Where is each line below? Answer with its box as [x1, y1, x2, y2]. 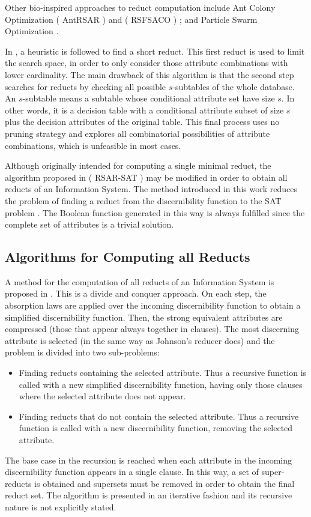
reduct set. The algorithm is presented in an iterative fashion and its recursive [5, 489, 292, 501]
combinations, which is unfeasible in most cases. [5, 139, 181, 151]
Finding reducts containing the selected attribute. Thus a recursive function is [19, 366, 307, 379]
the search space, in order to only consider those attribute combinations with [5, 56, 288, 69]
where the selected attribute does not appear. [19, 390, 186, 402]
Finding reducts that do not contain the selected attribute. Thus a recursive [19, 410, 299, 422]
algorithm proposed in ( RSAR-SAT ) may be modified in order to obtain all [5, 171, 288, 183]
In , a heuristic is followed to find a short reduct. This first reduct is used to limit [5, 44, 305, 57]
